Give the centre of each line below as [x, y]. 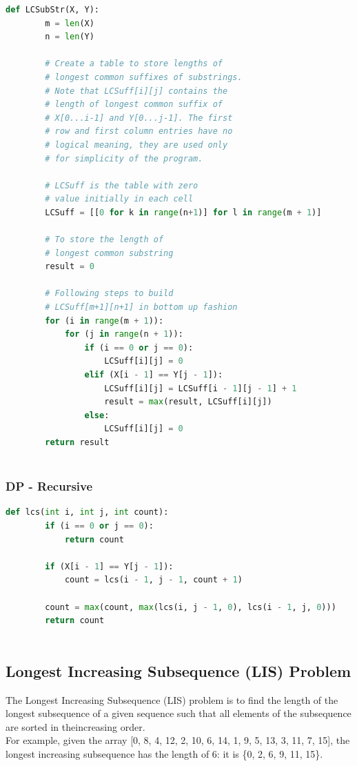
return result [77, 442]
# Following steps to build [109, 294]
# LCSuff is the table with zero [122, 185]
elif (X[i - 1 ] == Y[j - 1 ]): [154, 375]
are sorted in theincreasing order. [75, 726]
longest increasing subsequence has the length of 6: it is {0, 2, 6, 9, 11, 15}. [164, 753]
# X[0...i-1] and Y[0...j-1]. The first [139, 118]
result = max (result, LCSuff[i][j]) [188, 402]
